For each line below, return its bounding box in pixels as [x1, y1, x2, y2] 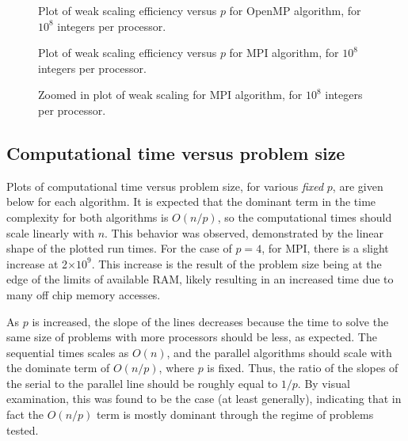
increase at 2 [6, 255, 68, 272]
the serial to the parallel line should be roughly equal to [6, 374, 278, 391]
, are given [332, 177, 383, 194]
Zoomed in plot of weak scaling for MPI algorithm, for [38, 86, 303, 103]
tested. [6, 421, 39, 438]
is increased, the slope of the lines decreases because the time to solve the [32, 313, 389, 329]
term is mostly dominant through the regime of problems [96, 406, 374, 423]
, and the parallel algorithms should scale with [166, 344, 392, 360]
